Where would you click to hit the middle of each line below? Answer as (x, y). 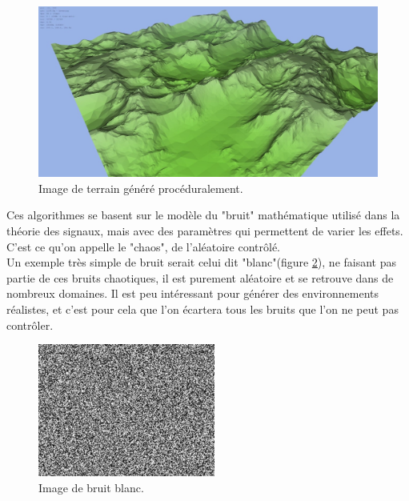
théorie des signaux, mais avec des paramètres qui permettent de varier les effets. (205, 231)
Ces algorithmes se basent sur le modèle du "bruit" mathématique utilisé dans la (203, 215)
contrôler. (30, 325)
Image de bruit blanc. (91, 487)
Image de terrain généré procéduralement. (141, 188)
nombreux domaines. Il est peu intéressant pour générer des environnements (193, 293)
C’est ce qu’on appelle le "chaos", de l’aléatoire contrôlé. (144, 246)
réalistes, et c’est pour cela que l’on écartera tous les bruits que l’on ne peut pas (202, 309)
